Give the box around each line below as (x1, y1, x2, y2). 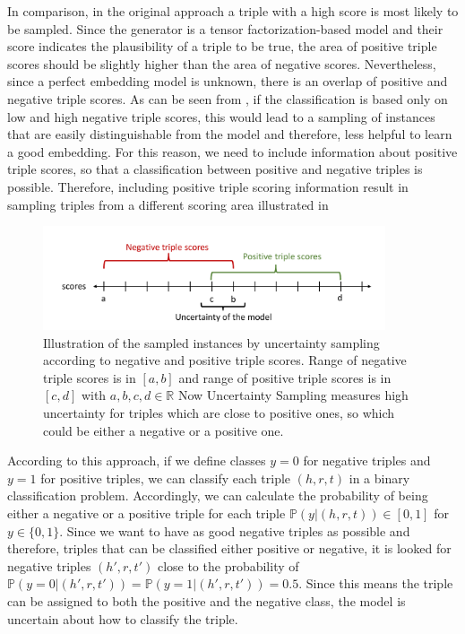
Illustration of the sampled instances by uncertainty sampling (43, 333, 380, 352)
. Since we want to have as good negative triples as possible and (59, 521, 410, 540)
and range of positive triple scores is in (178, 368, 392, 386)
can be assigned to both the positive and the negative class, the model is (7, 591, 406, 610)
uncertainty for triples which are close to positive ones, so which (43, 403, 395, 421)
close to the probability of (157, 556, 299, 575)
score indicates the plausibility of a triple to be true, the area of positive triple (7, 37, 437, 56)
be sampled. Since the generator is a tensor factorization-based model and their (7, 19, 443, 38)
